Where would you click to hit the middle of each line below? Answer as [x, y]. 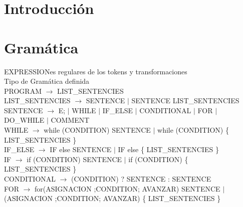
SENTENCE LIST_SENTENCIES [185, 101]
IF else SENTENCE [81, 149]
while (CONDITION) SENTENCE [97, 130]
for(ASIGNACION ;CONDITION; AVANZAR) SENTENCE [128, 188]
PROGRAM [23, 91]
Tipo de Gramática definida [47, 81]
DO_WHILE [24, 120]
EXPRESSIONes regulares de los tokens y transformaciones [96, 71]
